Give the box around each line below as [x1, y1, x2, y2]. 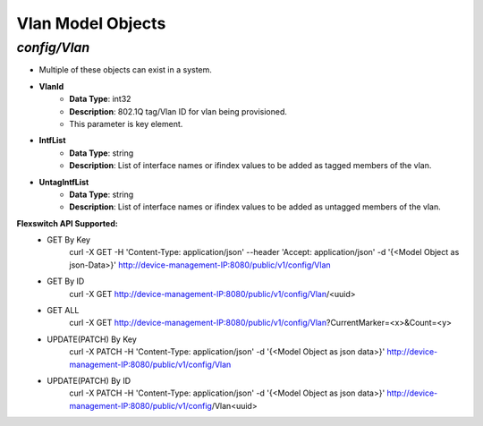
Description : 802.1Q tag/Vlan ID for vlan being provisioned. [69, 106, 288, 116]
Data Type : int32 [69, 94, 131, 105]
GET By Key [47, 234, 91, 245]
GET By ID [47, 276, 85, 286]
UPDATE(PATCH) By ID [47, 375, 131, 386]
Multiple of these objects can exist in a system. [38, 64, 212, 75]
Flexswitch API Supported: [16, 217, 118, 228]
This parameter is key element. [69, 118, 183, 129]
